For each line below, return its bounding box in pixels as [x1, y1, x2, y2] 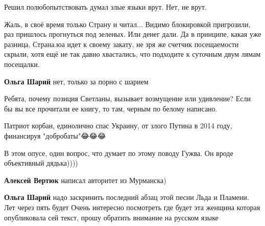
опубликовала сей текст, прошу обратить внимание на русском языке [4, 212, 219, 222]
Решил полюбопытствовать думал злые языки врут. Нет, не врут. [4, 2, 207, 12]
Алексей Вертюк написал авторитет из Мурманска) [4, 174, 166, 185]
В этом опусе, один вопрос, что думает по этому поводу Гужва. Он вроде [4, 147, 233, 158]
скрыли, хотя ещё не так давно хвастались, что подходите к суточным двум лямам [4, 49, 261, 59]
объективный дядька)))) [4, 157, 78, 168]
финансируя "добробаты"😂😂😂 [4, 130, 106, 141]
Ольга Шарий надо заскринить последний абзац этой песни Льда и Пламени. [4, 192, 249, 202]
